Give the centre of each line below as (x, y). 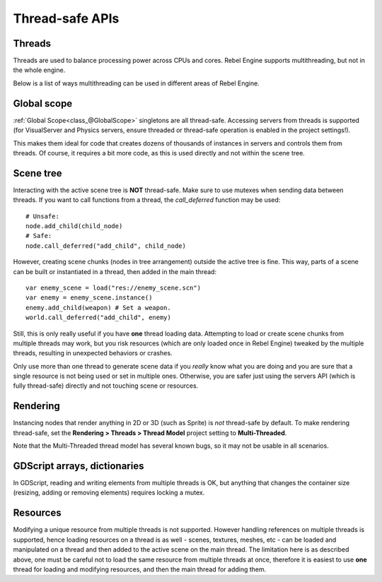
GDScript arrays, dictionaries (79, 466)
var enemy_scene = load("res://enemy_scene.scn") (114, 287)
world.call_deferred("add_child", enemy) (98, 317)
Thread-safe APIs (66, 18)
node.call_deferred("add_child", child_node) (106, 246)
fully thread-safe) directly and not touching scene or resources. (106, 386)
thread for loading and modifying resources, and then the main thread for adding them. (140, 569)
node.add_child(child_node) (74, 226)
